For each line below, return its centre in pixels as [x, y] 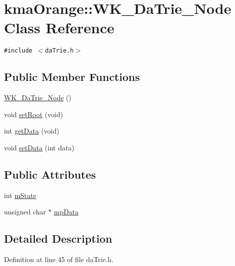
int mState [20, 195]
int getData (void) [32, 131]
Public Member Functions [72, 77]
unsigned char [25, 212]
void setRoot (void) [33, 114]
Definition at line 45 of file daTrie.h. [59, 259]
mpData [66, 212]
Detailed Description [58, 238]
